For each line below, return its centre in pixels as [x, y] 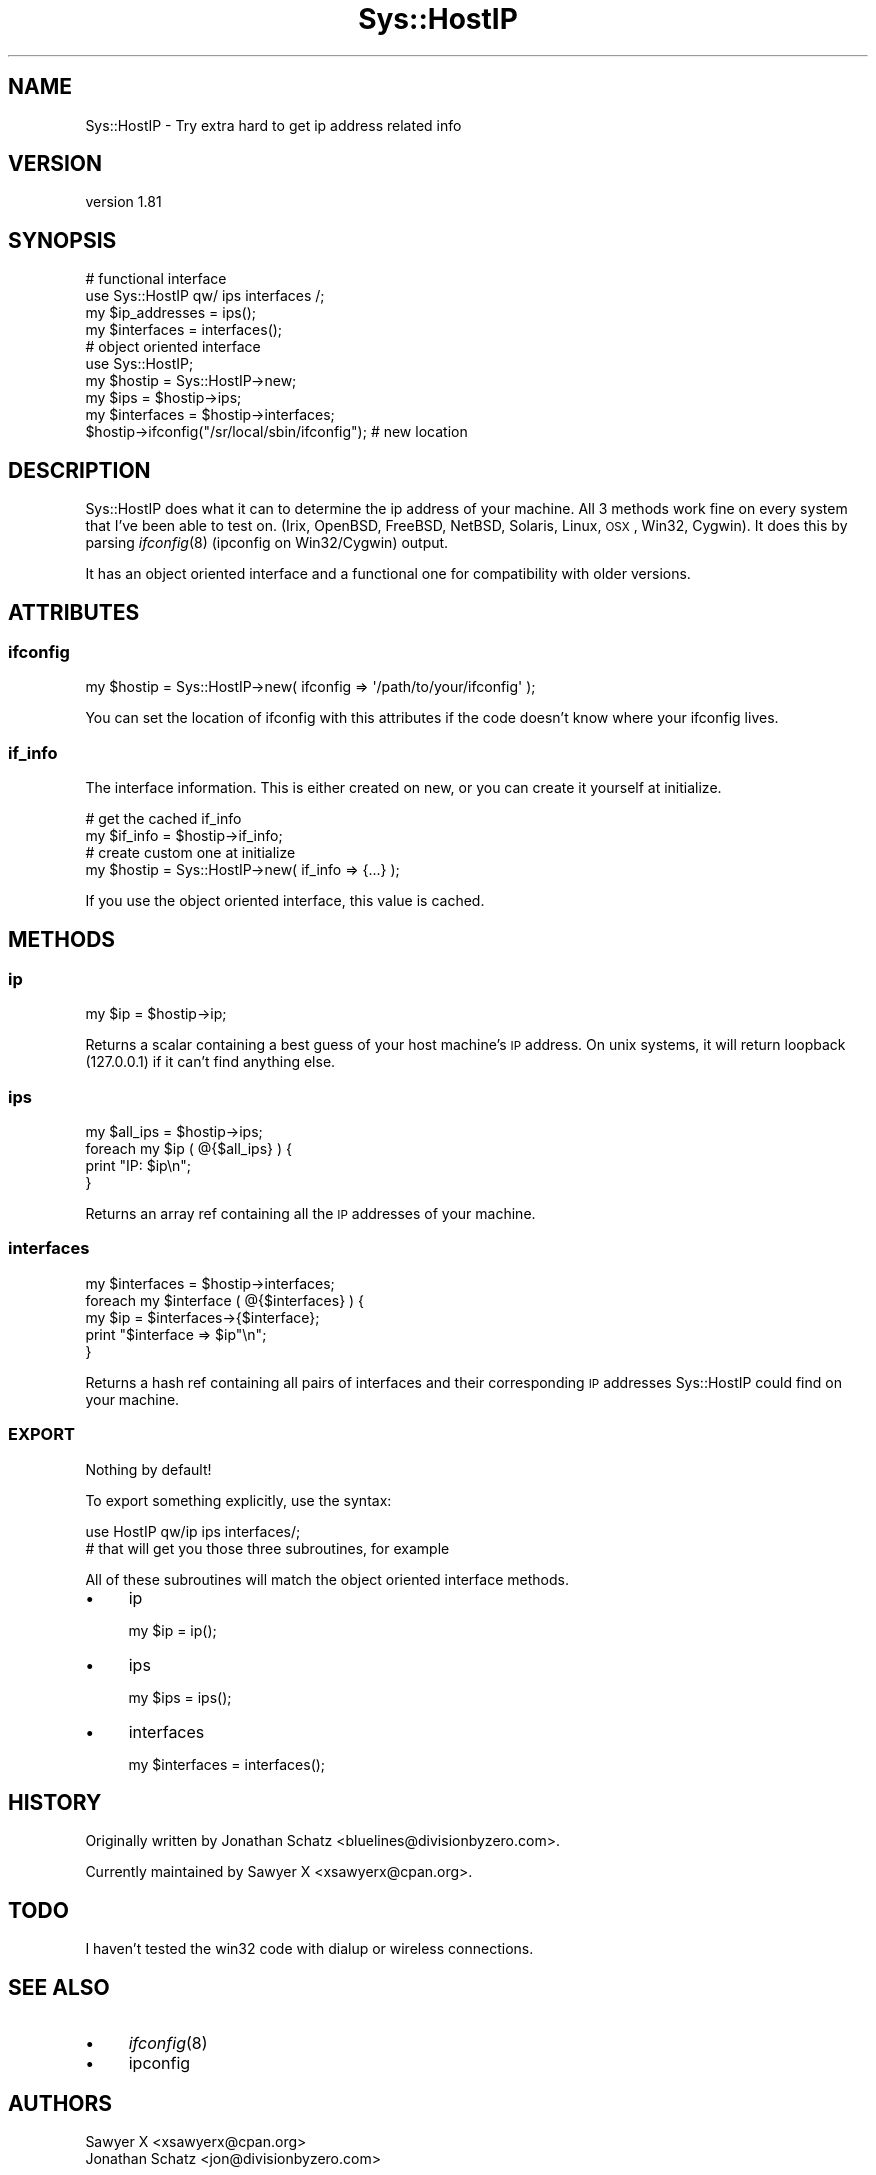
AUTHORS [60, 2103]
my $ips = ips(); [180, 1697]
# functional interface [156, 279]
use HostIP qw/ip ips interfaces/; [193, 1531]
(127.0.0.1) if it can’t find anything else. [210, 1062]
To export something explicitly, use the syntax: [238, 1500]
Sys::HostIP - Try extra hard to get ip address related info [273, 125]
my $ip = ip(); [172, 1630]
